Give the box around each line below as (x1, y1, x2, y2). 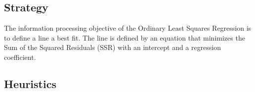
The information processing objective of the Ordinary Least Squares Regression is (4, 23, 252, 33)
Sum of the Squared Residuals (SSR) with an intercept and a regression (4, 42, 221, 52)
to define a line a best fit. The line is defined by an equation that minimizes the (4, 32, 245, 43)
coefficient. (4, 51, 36, 62)
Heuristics (4, 76, 56, 91)
